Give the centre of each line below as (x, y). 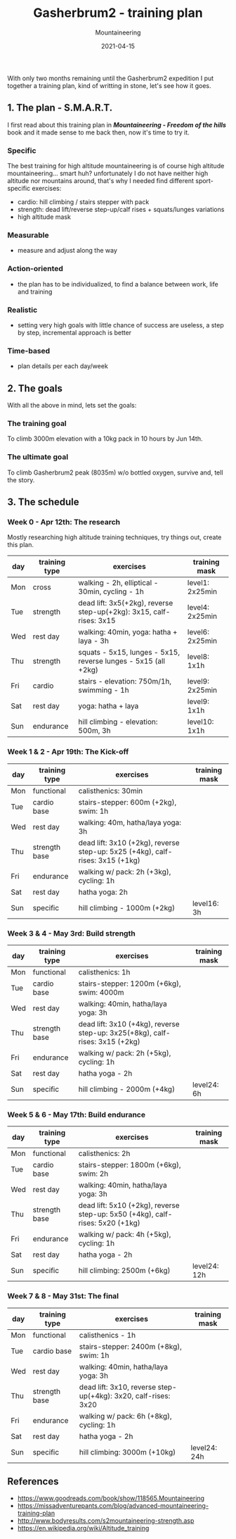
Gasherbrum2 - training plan (118, 13)
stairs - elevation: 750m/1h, (125, 681)
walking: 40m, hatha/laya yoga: (130, 822)
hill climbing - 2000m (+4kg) (127, 1089)
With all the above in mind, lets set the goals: (72, 406)
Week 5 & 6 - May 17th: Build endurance (77, 1114)
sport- (205, 181)
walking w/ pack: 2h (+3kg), (125, 872)
